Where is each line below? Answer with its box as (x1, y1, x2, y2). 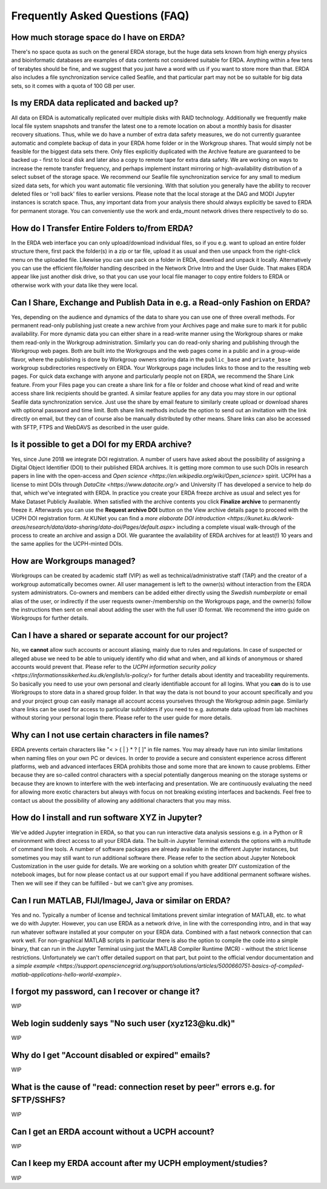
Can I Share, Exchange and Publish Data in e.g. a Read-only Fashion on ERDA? (11, 297, 311, 307)
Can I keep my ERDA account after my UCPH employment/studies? (11, 1158, 268, 1168)
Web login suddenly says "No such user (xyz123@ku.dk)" (11, 1019, 236, 1029)
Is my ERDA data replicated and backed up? (11, 98, 179, 109)
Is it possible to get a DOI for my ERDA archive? (11, 440, 192, 450)
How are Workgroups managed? (11, 556, 136, 566)
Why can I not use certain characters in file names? (11, 730, 209, 740)
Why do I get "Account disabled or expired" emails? (11, 1050, 211, 1060)
